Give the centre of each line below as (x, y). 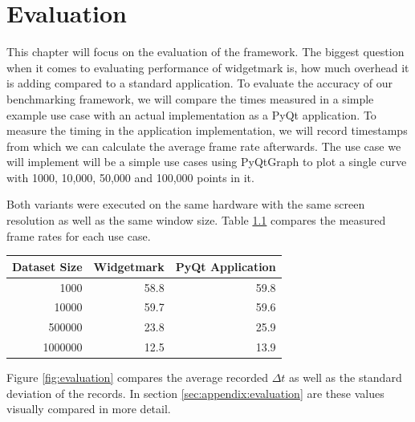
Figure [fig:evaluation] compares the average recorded (137, 377)
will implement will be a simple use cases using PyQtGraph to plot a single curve (207, 162)
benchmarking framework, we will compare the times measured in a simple (190, 98)
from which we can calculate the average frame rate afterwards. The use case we (204, 146)
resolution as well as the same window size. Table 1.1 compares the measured (196, 220)
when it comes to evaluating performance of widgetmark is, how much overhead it (208, 67)
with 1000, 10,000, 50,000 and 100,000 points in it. (130, 177)
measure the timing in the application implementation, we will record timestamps (207, 130)
